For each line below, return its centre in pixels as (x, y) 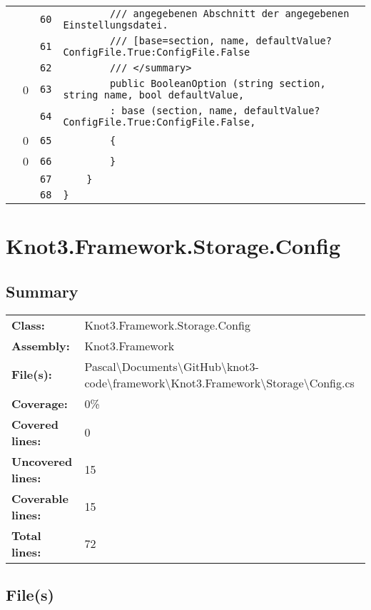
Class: (28, 325)
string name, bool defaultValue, (154, 95)
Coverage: (40, 403)
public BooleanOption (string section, (218, 83)
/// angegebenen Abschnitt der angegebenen (229, 14)
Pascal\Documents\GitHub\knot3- (172, 366)
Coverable (40, 498)
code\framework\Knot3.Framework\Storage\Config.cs (219, 382)
